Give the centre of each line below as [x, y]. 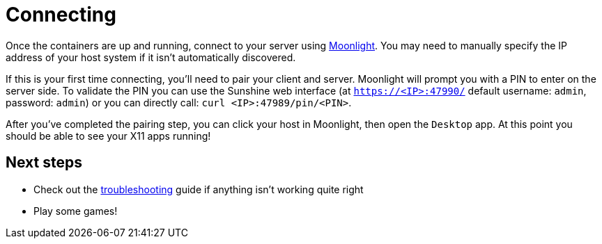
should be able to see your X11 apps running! [108, 136]
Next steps [44, 163]
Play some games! [76, 211]
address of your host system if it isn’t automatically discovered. [151, 57]
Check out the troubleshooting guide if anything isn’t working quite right [199, 189]
